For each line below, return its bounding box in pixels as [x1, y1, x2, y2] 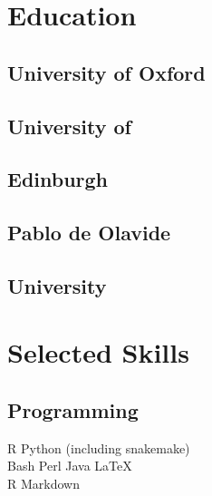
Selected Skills [7, 334, 189, 371]
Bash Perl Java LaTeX [7, 456, 132, 475]
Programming [7, 396, 139, 424]
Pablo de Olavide [7, 219, 171, 247]
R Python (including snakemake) [7, 438, 190, 457]
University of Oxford [7, 58, 206, 86]
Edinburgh [7, 165, 109, 193]
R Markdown [7, 474, 80, 493]
